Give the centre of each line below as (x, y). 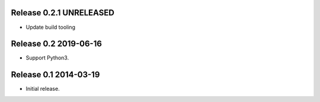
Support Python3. (47, 58)
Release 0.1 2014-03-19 (55, 75)
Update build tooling (50, 27)
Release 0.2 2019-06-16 (56, 44)
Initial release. (43, 89)
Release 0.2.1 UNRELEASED (63, 13)
